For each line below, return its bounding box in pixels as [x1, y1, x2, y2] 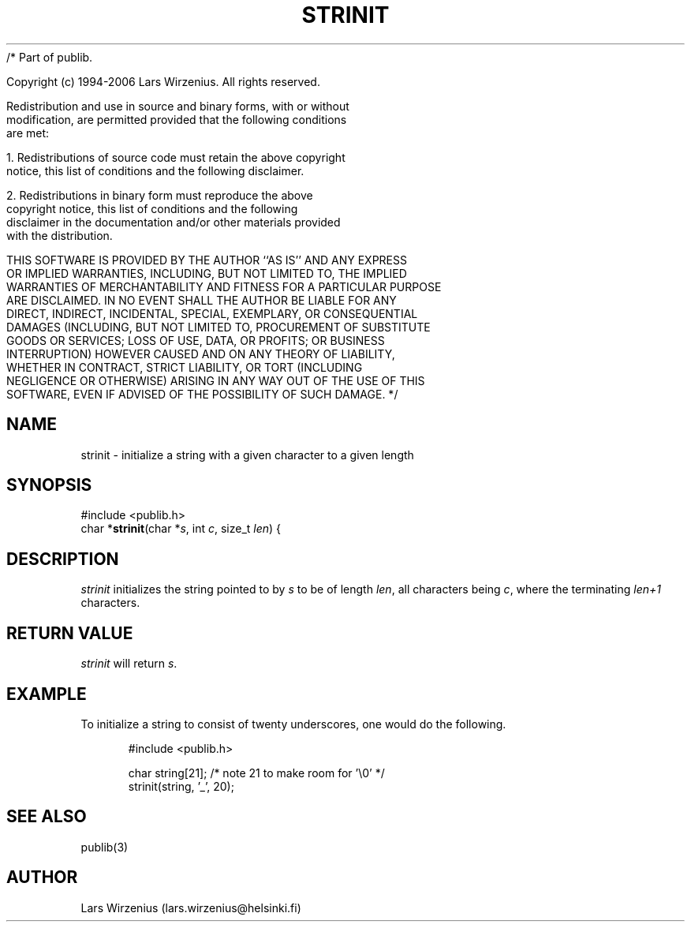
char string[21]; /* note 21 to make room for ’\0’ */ [128, 765, 385, 780]
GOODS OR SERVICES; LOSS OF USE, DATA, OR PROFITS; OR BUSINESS [6, 333, 385, 347]
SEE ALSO [6, 806, 87, 827]
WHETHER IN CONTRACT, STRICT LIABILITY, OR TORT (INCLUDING [6, 360, 363, 374]
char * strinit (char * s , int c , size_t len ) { [80, 522, 282, 536]
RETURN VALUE [6, 623, 133, 643]
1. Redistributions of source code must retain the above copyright [6, 150, 345, 164]
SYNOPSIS [6, 475, 92, 496]
